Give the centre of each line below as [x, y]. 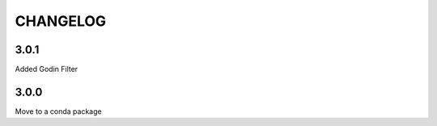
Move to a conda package [58, 111]
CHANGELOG [61, 21]
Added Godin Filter [47, 69]
